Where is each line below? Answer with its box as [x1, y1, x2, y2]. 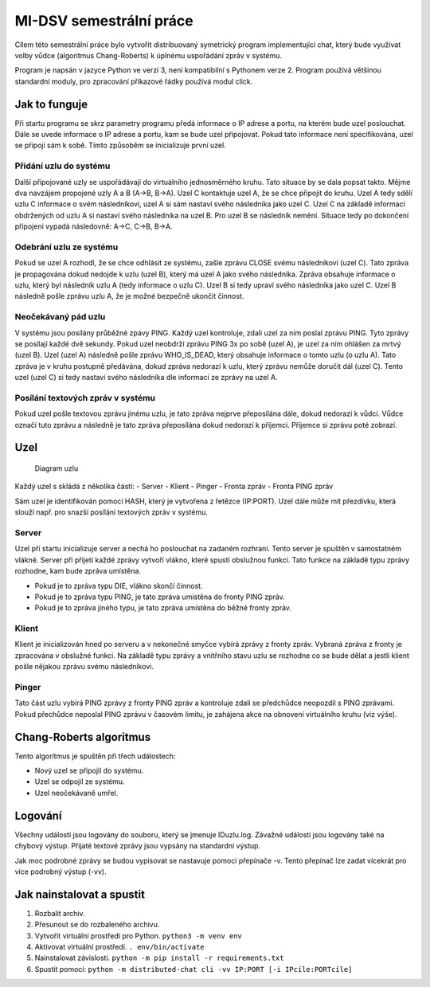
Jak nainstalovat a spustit [14, 887, 145, 901]
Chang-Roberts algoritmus [14, 730, 151, 744]
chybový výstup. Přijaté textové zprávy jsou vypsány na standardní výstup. [14, 841, 261, 851]
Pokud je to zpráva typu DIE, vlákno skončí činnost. [34, 581, 203, 590]
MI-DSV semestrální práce [14, 12, 194, 29]
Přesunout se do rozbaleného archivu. [34, 920, 160, 930]
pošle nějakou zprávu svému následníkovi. [14, 662, 154, 672]
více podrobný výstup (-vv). [14, 867, 107, 876]
